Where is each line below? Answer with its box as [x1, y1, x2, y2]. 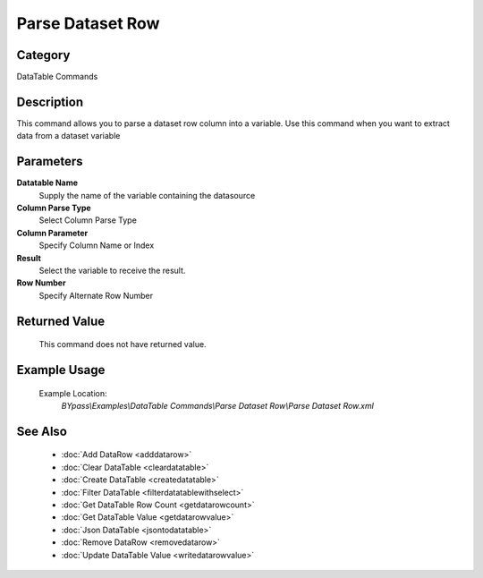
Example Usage [16, 362, 106, 378]
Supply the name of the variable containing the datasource [38, 190, 256, 200]
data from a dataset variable [16, 131, 121, 141]
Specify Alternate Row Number [38, 290, 154, 301]
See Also [16, 423, 67, 438]
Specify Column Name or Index [38, 240, 155, 251]
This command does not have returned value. [38, 339, 207, 350]
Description [16, 94, 84, 109]
